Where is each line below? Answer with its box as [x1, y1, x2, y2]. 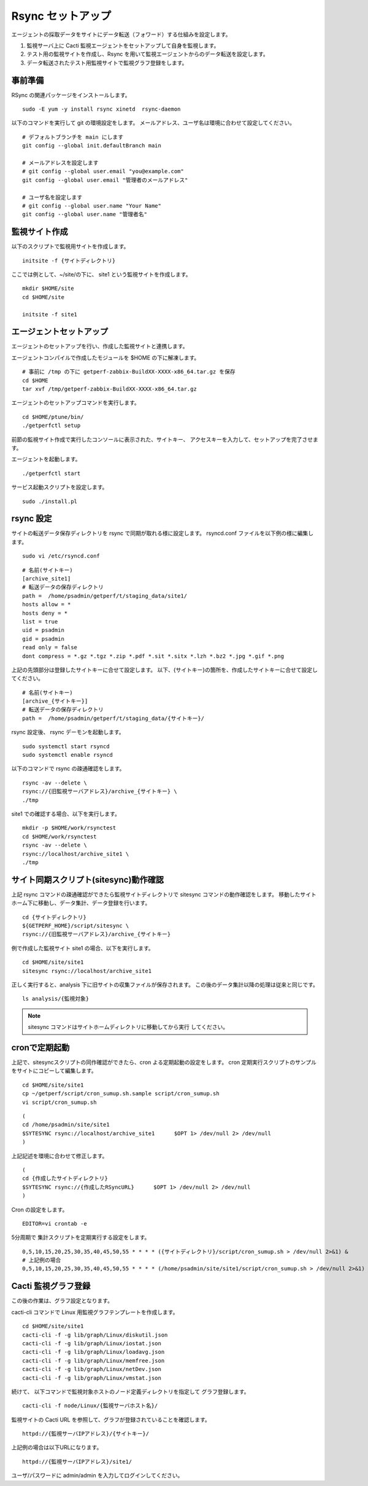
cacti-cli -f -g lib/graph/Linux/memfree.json [22, 1357, 165, 1364]
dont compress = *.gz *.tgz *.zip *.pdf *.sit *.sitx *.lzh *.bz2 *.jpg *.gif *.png [22, 652, 285, 660]
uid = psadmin [22, 627, 64, 634]
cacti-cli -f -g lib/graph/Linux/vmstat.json [22, 1374, 162, 1382]
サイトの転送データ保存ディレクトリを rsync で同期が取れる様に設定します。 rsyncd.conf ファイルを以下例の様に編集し [11, 530, 314, 537]
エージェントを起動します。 [11, 455, 81, 463]
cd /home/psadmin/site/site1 [22, 1121, 110, 1128]
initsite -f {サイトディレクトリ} [22, 257, 116, 264]
